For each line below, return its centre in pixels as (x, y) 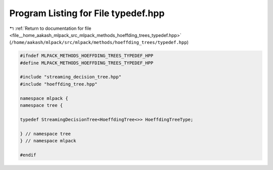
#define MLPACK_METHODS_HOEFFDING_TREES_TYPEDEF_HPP (87, 63)
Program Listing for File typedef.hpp (87, 13)
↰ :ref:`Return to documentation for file (50, 28)
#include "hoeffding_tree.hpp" (59, 84)
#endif (28, 155)
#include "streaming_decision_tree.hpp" (71, 77)
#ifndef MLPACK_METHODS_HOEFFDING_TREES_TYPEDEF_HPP (87, 56)
